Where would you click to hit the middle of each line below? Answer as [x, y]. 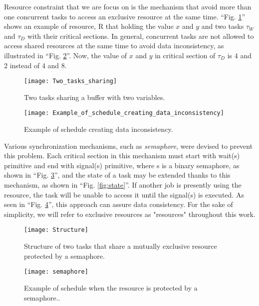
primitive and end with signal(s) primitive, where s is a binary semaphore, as [122, 165]
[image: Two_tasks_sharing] [71, 81]
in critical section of [185, 55]
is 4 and [239, 55]
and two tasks [223, 26]
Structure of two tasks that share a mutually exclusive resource [121, 246]
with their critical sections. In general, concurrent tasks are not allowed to [140, 36]
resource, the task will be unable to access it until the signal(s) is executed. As [124, 194]
